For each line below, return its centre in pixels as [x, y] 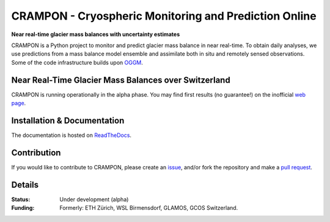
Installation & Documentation [68, 120]
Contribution [36, 153]
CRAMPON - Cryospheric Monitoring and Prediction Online [164, 16]
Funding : [23, 208]
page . [19, 103]
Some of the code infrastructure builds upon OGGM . [77, 62]
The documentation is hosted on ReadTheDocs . [71, 135]
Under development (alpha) [94, 199]
